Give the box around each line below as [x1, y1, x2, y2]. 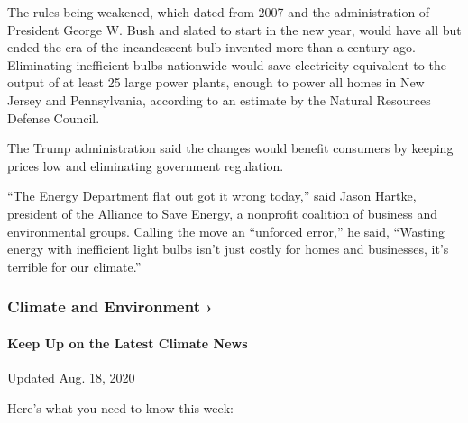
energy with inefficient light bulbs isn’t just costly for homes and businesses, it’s [7, 239, 449, 258]
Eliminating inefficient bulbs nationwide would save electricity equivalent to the [7, 55, 446, 74]
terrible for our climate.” [7, 256, 142, 275]
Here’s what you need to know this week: [7, 398, 234, 417]
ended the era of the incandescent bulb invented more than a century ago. [7, 38, 416, 57]
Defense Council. [7, 108, 100, 127]
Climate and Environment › [7, 295, 213, 318]
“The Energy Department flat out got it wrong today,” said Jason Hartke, [7, 186, 417, 205]
